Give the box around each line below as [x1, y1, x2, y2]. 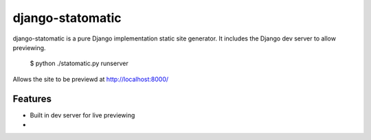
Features [12, 93, 52, 104]
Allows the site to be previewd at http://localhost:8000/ [12, 75, 169, 83]
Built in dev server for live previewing [30, 110, 135, 119]
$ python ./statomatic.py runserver [30, 59, 128, 68]
